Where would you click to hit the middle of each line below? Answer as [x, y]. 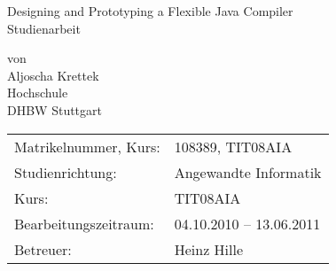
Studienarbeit [44, 28]
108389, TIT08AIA [233, 146]
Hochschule [38, 93]
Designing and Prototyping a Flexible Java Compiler [150, 11]
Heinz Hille [209, 249]
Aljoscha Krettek [53, 75]
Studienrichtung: [66, 172]
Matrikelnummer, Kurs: [87, 146]
